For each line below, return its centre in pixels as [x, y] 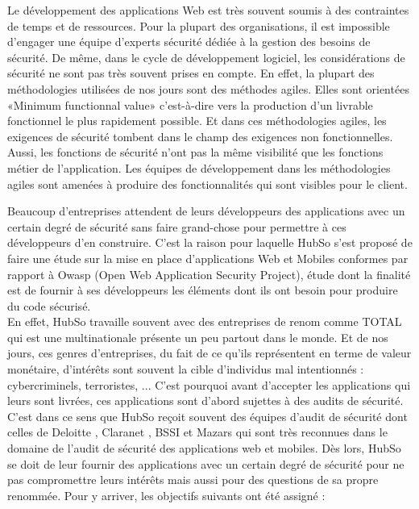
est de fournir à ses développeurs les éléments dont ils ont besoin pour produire [203, 290]
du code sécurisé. [49, 305]
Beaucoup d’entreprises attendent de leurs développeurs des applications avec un [206, 211]
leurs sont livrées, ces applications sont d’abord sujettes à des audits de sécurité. [205, 401]
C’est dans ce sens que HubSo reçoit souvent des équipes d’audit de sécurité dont [207, 416]
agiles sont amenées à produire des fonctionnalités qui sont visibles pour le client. [207, 184]
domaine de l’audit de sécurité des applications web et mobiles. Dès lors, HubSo [204, 448]
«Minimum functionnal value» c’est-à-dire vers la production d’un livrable [190, 104]
